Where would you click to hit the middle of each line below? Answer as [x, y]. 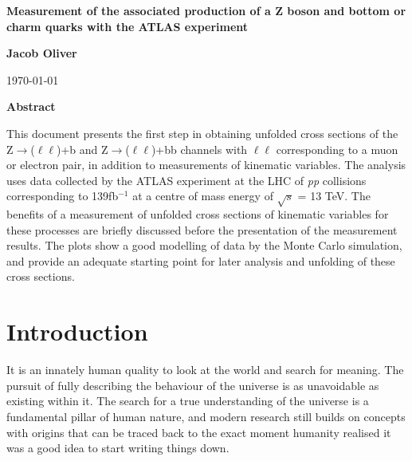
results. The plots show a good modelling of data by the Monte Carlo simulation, [204, 245]
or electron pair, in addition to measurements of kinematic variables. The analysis [206, 165]
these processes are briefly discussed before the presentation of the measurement [202, 229]
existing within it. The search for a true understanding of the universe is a [188, 401]
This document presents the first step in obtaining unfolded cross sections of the [202, 133]
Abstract [31, 106]
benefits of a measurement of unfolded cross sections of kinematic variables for [198, 214]
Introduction [77, 331]
